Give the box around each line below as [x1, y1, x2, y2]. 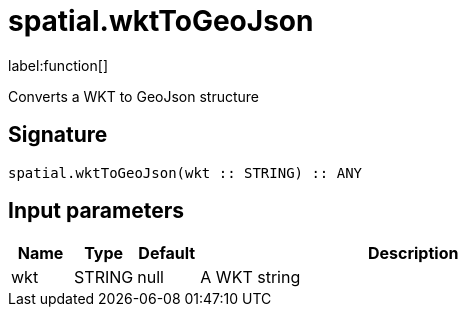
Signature [8, 122, 108, 148]
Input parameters [8, 198, 185, 224]
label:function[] [8, 56, 108, 74]
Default [138, 243, 196, 264]
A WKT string [200, 267, 301, 288]
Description [367, 243, 459, 264]
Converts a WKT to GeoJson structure [8, 87, 260, 105]
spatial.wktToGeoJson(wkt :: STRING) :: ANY [8, 164, 363, 181]
